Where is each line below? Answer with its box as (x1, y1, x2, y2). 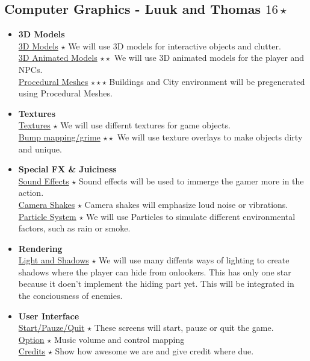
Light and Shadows (18, 254, 89, 266)
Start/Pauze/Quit (18, 321, 85, 334)
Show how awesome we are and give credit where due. (55, 345, 254, 357)
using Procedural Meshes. (18, 87, 113, 99)
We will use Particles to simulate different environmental (86, 210, 296, 222)
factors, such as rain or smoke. (18, 222, 131, 234)
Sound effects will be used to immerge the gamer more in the (79, 174, 304, 187)
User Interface (18, 309, 79, 322)
